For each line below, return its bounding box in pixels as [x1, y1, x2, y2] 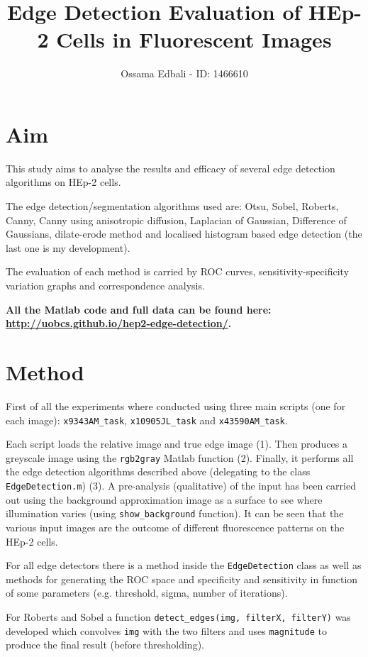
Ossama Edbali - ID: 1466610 [121, 66, 248, 81]
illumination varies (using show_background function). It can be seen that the [6, 506, 344, 521]
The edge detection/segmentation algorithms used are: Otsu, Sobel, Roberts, [6, 199, 339, 214]
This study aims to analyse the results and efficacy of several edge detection [6, 160, 335, 175]
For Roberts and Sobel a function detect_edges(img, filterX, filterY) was [6, 609, 351, 624]
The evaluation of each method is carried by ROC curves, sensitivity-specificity [6, 264, 350, 279]
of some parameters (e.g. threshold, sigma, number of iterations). [6, 585, 288, 600]
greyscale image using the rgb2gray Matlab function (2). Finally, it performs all [6, 450, 354, 465]
